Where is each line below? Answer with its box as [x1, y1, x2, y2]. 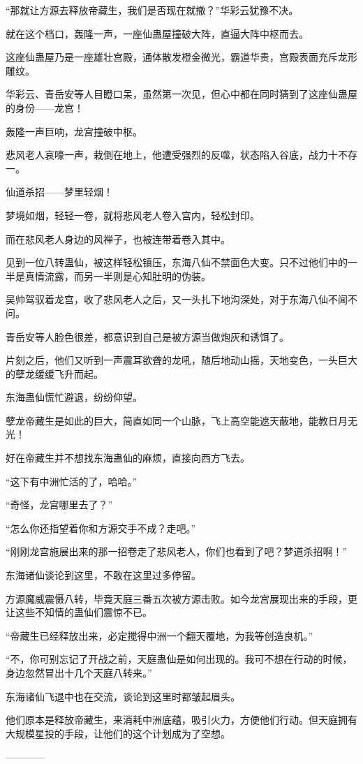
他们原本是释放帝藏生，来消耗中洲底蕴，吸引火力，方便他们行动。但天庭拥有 [6, 712, 357, 727]
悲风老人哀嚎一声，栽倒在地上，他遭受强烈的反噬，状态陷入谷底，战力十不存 [6, 147, 357, 162]
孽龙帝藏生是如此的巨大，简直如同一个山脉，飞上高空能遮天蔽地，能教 [6, 413, 328, 427]
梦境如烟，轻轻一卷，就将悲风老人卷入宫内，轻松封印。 [6, 207, 260, 222]
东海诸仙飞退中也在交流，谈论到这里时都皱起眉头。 [6, 689, 240, 703]
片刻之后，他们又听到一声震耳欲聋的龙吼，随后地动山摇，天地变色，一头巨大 [6, 353, 357, 367]
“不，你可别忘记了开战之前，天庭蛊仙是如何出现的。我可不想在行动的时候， [6, 652, 353, 666]
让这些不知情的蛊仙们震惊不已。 [6, 605, 152, 619]
